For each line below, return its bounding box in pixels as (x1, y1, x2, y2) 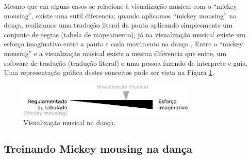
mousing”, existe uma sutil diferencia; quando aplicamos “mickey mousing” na (4, 10, 236, 20)
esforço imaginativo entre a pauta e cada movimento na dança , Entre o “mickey (4, 39, 243, 49)
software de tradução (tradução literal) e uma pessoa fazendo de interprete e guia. (4, 58, 248, 68)
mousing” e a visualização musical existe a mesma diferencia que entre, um (4, 48, 227, 58)
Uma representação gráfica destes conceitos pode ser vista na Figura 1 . (4, 67, 215, 77)
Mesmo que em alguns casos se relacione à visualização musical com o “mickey (4, 1, 237, 11)
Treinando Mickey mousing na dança (4, 141, 192, 156)
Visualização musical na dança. (23, 117, 116, 128)
